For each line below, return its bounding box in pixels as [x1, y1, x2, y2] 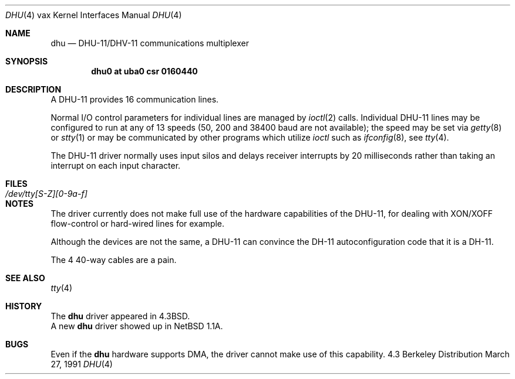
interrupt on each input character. [51, 161, 181, 170]
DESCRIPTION [5, 84, 62, 94]
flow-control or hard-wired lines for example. [51, 218, 225, 228]
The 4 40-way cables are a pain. [51, 255, 177, 265]
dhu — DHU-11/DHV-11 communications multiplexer [51, 38, 249, 48]
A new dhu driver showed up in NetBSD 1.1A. [51, 321, 223, 331]
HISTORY [5, 301, 42, 311]
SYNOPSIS [5, 56, 48, 66]
